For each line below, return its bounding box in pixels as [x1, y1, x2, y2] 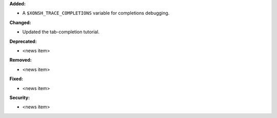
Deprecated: [9, 38, 37, 44]
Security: [9, 95, 30, 101]
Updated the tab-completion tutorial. [22, 29, 100, 35]
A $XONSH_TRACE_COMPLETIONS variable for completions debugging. [22, 10, 170, 16]
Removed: [9, 57, 32, 63]
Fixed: [9, 76, 23, 82]
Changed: [9, 19, 31, 26]
